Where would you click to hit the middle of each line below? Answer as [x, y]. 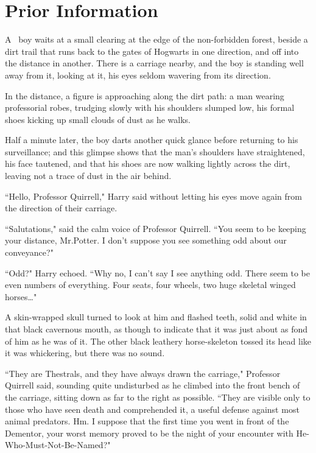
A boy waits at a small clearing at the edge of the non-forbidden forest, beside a [156, 39]
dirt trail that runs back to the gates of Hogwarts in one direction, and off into [152, 51]
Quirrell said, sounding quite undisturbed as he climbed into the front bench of [153, 385]
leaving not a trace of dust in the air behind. [88, 176]
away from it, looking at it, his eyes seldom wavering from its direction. [138, 75]
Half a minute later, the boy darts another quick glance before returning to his [152, 140]
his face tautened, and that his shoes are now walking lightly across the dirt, [148, 163]
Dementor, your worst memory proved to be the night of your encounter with [149, 433]
